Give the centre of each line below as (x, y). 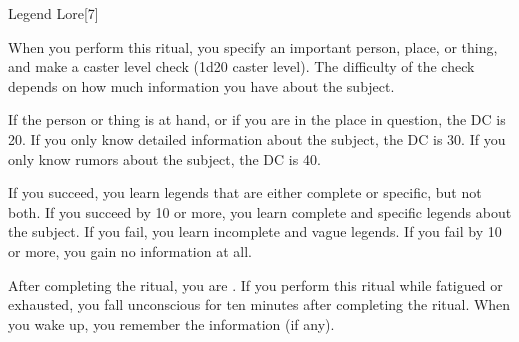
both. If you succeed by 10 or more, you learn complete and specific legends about (260, 211)
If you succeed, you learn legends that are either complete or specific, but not (245, 192)
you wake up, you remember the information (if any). (171, 323)
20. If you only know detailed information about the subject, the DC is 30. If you (257, 138)
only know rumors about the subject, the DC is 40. (164, 158)
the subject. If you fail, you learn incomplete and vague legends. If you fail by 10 (255, 231)
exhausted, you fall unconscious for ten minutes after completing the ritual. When (259, 304)
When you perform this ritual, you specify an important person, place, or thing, (253, 46)
